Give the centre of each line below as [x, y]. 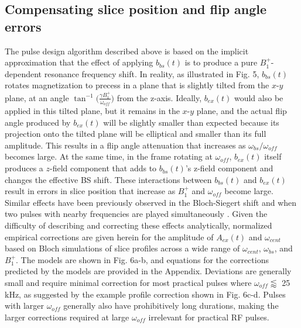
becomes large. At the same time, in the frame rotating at [109, 156]
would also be [259, 97]
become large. [249, 191]
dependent [23, 73]
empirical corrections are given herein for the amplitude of [109, 236]
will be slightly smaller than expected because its [191, 122]
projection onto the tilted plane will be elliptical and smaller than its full [136, 134]
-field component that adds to [103, 168]
